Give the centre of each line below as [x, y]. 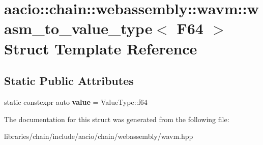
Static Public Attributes [69, 81]
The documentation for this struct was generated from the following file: [117, 119]
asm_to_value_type [78, 28]
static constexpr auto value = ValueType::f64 [76, 101]
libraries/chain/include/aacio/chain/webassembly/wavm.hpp [99, 136]
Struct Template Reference [101, 48]
